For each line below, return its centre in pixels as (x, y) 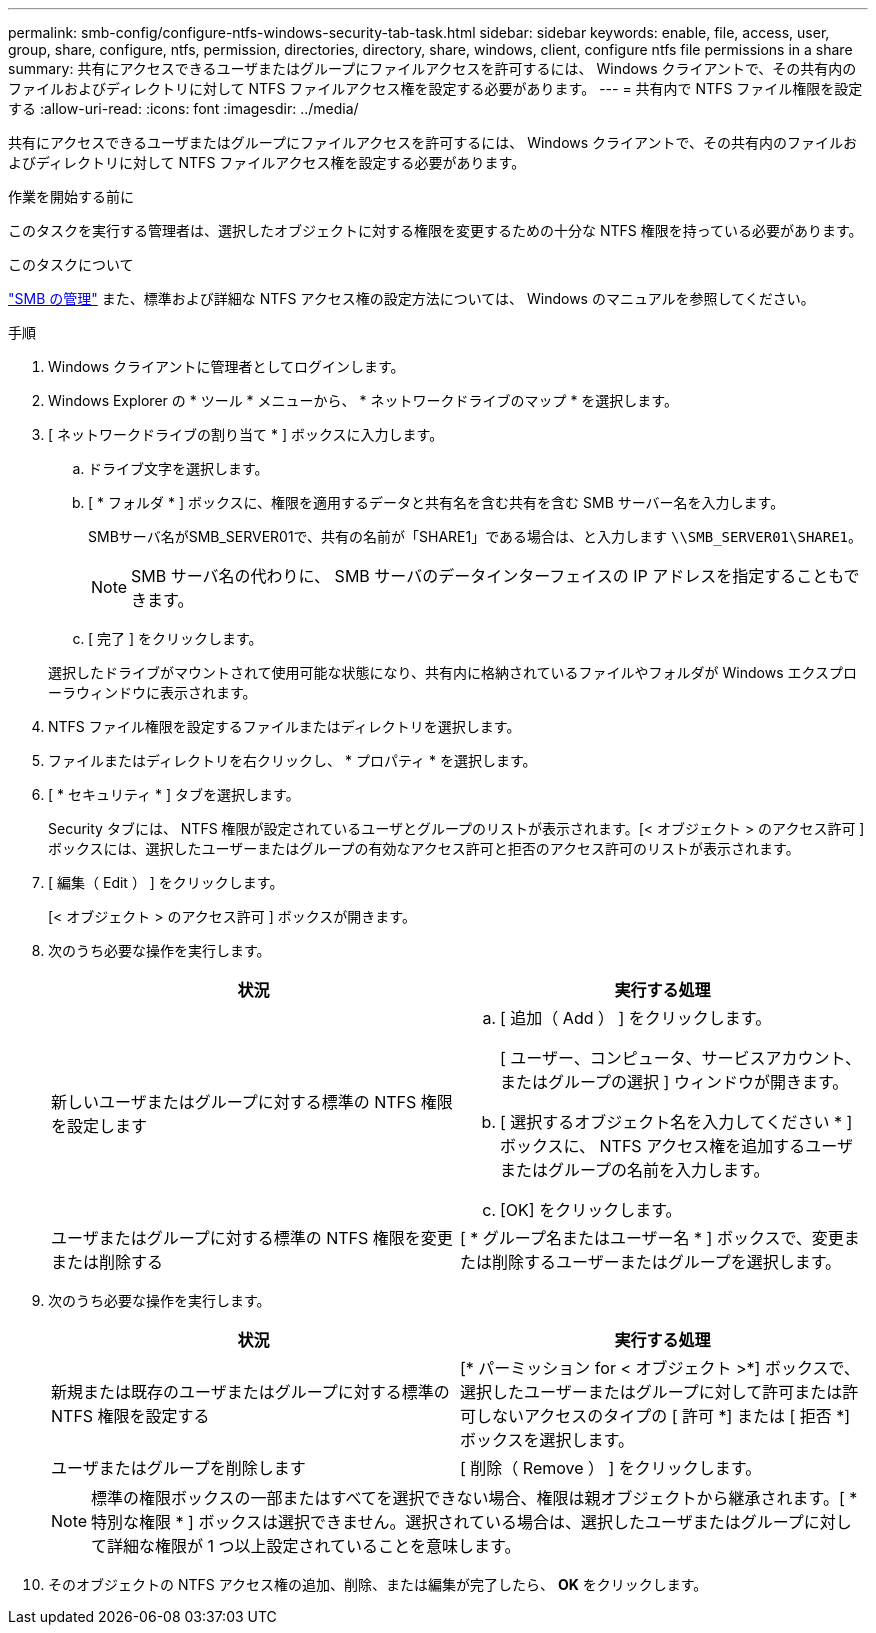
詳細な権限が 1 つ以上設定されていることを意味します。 (314, 1546)
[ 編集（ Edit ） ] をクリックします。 (166, 882)
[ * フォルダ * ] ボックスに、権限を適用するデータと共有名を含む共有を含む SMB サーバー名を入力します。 (436, 502)
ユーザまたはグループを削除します (178, 1468)
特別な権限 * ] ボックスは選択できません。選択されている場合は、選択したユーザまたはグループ (447, 1522)
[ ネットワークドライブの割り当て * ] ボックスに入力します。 (246, 434)
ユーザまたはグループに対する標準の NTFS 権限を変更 (252, 1238)
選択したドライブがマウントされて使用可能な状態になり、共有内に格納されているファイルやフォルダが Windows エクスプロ (453, 672)
